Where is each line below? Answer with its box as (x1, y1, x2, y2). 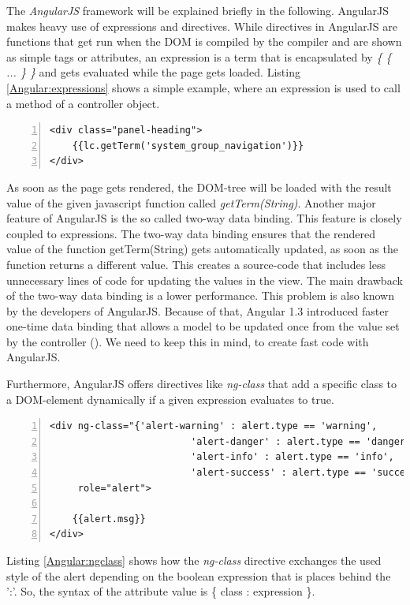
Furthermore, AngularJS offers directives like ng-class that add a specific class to (6, 375, 397, 392)
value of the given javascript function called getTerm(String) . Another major (6, 194, 376, 211)
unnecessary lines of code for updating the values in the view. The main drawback (6, 271, 403, 288)
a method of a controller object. (6, 95, 160, 111)
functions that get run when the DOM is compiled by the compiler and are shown (6, 33, 402, 50)
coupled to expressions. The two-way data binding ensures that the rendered (6, 225, 375, 241)
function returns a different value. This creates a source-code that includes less (6, 256, 386, 272)
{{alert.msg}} (72, 513, 146, 525)
